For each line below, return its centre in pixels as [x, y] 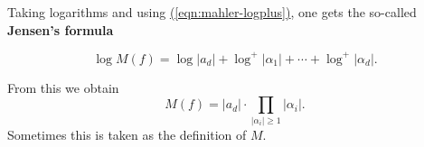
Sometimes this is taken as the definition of [127, 134]
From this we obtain [63, 87]
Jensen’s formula [61, 29]
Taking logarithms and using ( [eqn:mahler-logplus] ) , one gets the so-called [212, 12]
